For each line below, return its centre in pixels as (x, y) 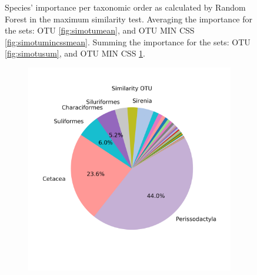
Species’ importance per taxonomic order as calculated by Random (125, 7)
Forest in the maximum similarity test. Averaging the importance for (129, 19)
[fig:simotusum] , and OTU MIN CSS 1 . (75, 53)
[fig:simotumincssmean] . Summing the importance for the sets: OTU (128, 42)
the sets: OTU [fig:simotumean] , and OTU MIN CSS (100, 30)
